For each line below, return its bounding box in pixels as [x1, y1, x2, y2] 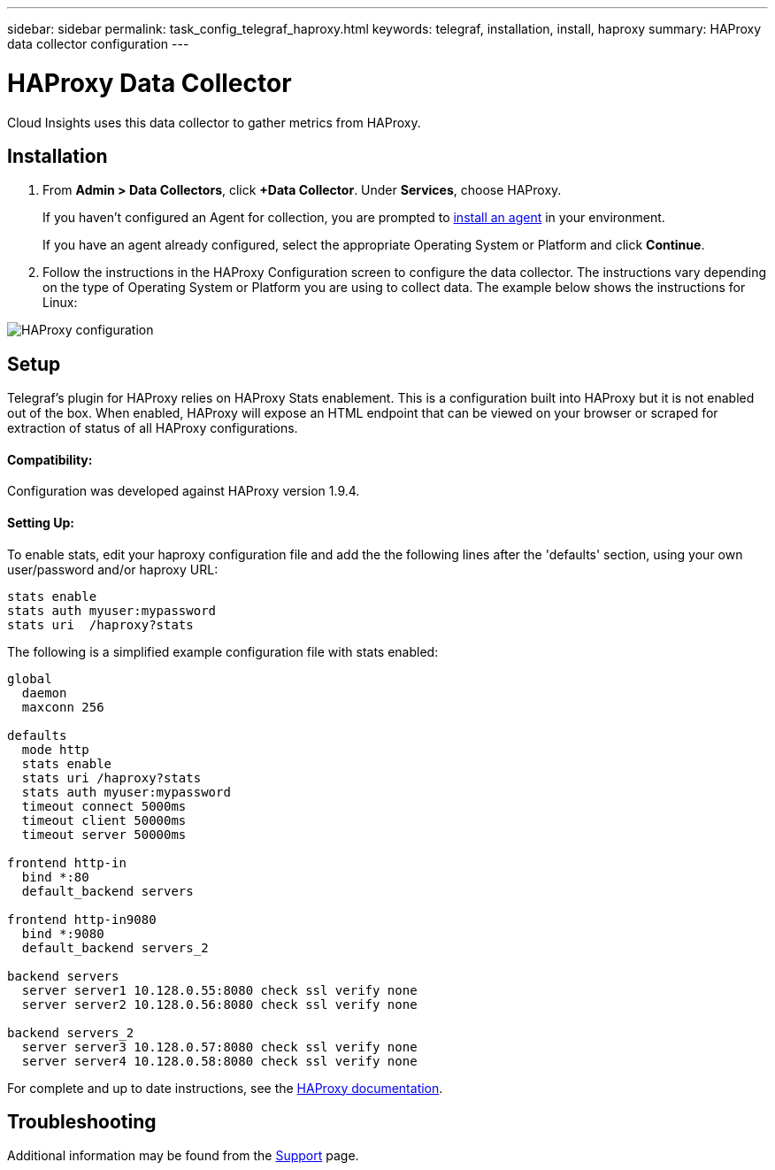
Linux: [42, 295, 78, 311]
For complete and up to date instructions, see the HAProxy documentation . [7, 1080, 443, 1096]
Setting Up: [7, 515, 75, 531]
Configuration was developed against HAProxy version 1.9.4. [7, 483, 360, 499]
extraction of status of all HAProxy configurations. [7, 420, 298, 436]
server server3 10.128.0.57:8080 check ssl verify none [21, 1039, 418, 1054]
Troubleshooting [7, 1111, 157, 1134]
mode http [21, 742, 89, 757]
